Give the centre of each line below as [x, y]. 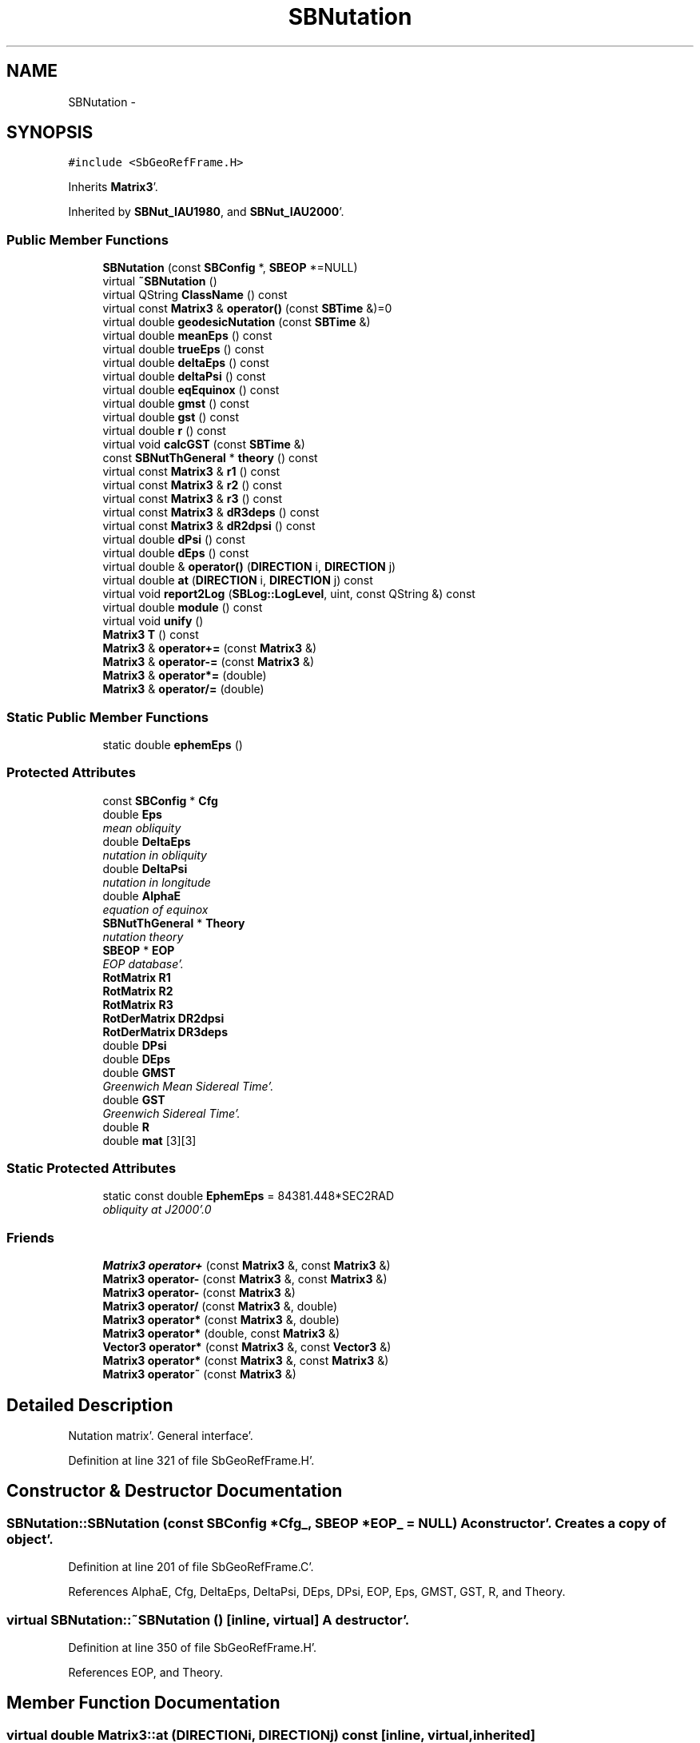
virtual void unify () [153, 621]
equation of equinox [155, 909]
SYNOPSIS [50, 133]
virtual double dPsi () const [174, 540]
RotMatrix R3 [138, 1004]
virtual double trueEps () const [183, 349]
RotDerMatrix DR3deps [165, 1031]
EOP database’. [143, 963]
